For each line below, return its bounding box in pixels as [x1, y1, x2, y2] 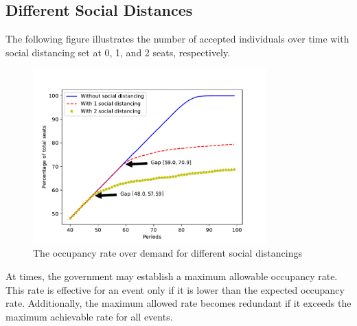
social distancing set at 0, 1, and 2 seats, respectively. [5, 45, 231, 59]
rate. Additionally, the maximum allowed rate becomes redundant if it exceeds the [5, 296, 352, 310]
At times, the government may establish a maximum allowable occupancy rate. [5, 268, 338, 283]
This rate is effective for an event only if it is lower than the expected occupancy [5, 282, 345, 296]
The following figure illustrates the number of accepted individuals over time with [5, 32, 349, 46]
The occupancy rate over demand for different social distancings [33, 246, 302, 260]
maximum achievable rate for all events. [5, 309, 173, 323]
